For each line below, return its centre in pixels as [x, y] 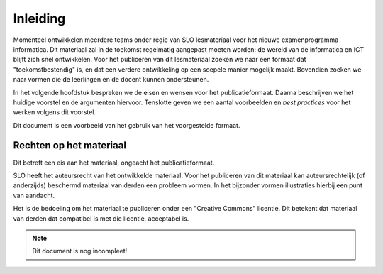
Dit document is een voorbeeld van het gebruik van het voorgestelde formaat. [127, 125]
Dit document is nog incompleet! [80, 251]
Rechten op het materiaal [70, 146]
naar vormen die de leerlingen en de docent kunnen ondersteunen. [111, 80]
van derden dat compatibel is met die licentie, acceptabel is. [101, 218]
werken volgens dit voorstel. [54, 112]
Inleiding [39, 18]
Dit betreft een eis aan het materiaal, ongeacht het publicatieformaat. [114, 163]
